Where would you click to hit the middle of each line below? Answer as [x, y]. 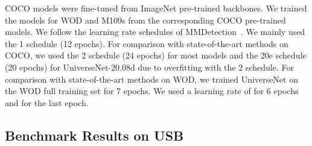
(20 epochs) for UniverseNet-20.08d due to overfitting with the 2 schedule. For [149, 67]
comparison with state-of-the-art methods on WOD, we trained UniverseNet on [151, 79]
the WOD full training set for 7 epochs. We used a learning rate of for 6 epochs [152, 91]
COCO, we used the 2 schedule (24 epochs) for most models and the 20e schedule [156, 55]
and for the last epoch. [47, 102]
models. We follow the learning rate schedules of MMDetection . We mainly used [155, 32]
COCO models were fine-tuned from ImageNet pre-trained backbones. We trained [156, 8]
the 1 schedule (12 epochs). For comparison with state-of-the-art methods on [147, 43]
